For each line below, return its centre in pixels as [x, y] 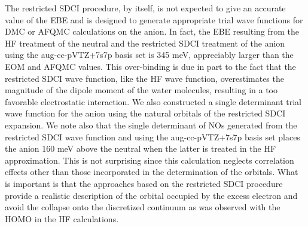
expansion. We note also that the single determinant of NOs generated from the [151, 125]
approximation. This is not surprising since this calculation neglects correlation [150, 160]
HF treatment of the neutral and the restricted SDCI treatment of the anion [145, 43]
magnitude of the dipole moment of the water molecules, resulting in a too [141, 90]
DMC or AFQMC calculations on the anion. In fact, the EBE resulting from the [152, 31]
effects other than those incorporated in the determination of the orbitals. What [152, 172]
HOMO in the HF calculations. [62, 218]
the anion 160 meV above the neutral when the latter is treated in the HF [141, 148]
